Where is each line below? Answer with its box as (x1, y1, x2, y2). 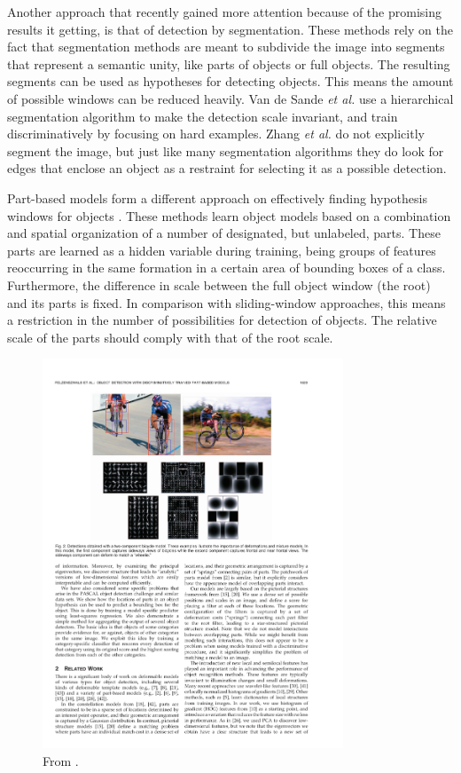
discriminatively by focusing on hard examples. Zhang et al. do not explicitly (7, 124, 425, 143)
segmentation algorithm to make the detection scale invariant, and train (7, 106, 398, 125)
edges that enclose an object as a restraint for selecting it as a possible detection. (7, 159, 447, 177)
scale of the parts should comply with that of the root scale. (7, 327, 333, 346)
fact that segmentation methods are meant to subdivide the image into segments (7, 37, 445, 56)
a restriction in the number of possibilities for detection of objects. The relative (7, 311, 437, 329)
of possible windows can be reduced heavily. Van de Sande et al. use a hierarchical (7, 89, 454, 107)
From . (43, 751, 79, 769)
